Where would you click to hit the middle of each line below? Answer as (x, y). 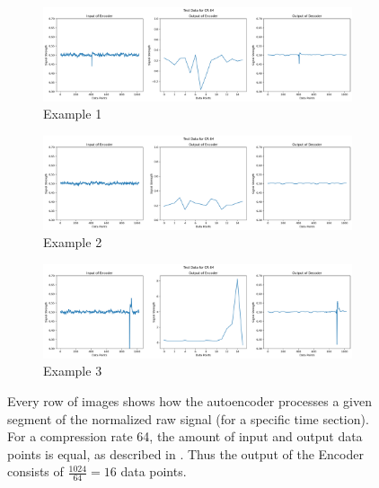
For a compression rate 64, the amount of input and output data (185, 436)
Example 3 (73, 371)
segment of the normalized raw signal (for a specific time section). (188, 418)
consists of (35, 471)
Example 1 (73, 114)
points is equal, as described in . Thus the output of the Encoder (185, 453)
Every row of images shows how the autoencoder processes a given (189, 401)
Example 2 (73, 242)
